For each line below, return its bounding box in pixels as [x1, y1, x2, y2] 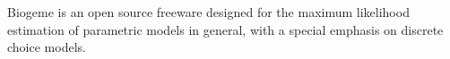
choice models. [7, 38, 86, 56]
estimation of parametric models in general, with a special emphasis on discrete [7, 20, 444, 38]
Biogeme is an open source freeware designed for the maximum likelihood [7, 3, 410, 21]
